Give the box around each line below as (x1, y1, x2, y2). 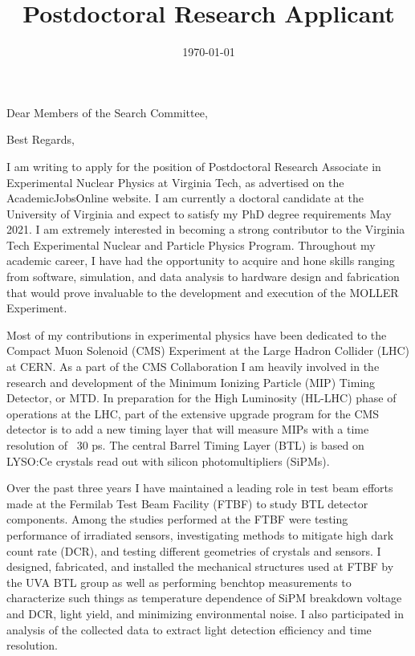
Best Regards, (6, 131, 75, 148)
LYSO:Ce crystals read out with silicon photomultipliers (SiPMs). (6, 452, 330, 469)
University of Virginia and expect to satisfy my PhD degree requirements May (6, 205, 392, 222)
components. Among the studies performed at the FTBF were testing (6, 511, 348, 528)
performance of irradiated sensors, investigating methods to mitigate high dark (6, 526, 394, 543)
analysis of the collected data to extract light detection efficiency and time (6, 621, 372, 638)
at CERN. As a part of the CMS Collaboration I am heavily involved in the (6, 358, 380, 375)
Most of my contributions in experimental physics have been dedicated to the (6, 326, 387, 343)
